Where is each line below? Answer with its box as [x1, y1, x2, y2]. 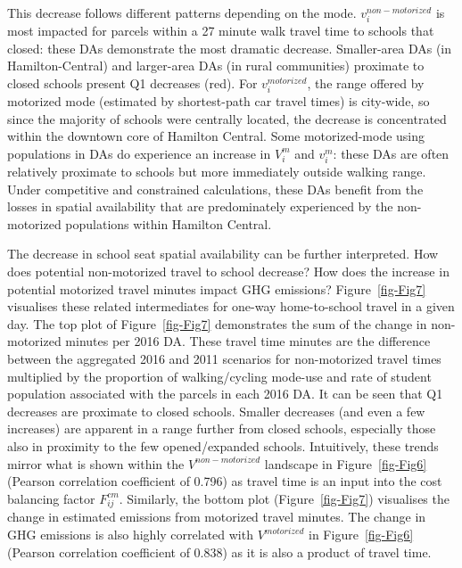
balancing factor [7, 489, 95, 507]
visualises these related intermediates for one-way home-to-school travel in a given [7, 297, 455, 316]
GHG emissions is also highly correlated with [7, 525, 253, 544]
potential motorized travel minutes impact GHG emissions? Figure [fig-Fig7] [7, 279, 426, 298]
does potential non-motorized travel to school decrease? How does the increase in [7, 262, 450, 280]
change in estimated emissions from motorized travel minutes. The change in [7, 507, 426, 526]
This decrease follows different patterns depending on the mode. [7, 4, 357, 21]
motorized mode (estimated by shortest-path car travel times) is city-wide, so [7, 92, 430, 111]
